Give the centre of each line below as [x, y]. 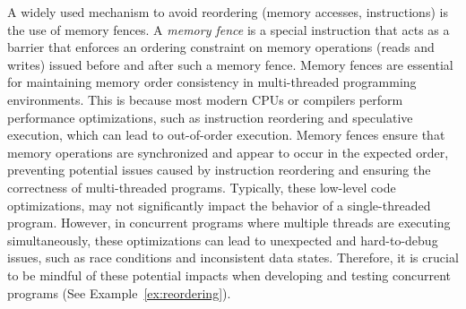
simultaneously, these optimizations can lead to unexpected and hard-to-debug [223, 240]
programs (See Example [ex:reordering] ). [119, 292]
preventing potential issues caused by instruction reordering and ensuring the [219, 170]
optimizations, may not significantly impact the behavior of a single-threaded [219, 205]
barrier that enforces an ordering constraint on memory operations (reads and [221, 47]
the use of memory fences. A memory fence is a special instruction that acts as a [229, 29]
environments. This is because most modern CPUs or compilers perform [205, 99]
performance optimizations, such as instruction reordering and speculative [210, 117]
